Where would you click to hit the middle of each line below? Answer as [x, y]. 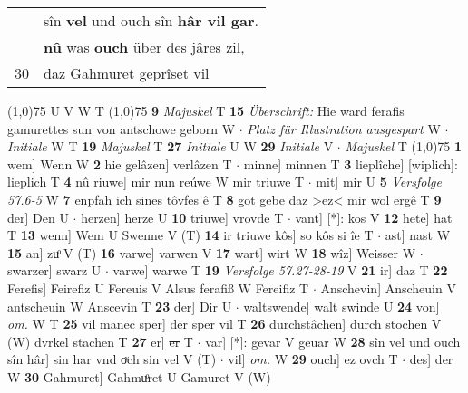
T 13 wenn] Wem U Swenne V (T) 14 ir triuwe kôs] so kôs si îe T [190, 235]
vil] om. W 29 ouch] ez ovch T [313, 359]
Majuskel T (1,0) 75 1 [404, 146]
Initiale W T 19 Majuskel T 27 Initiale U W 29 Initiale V [171, 146]
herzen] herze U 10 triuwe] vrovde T [182, 217]
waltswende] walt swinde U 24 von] [341, 306]
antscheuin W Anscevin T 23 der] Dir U [120, 306]
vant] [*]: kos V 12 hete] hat [374, 217]
